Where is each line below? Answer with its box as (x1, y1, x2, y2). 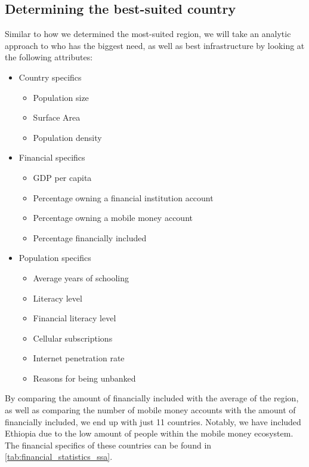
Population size (33, 91, 89, 103)
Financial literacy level (33, 312, 116, 324)
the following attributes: (5, 51, 93, 63)
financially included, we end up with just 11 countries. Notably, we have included (5, 415, 301, 428)
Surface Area (33, 111, 81, 124)
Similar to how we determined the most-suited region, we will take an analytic (5, 27, 291, 40)
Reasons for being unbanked (33, 371, 136, 384)
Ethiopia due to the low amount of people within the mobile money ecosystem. (5, 427, 293, 440)
